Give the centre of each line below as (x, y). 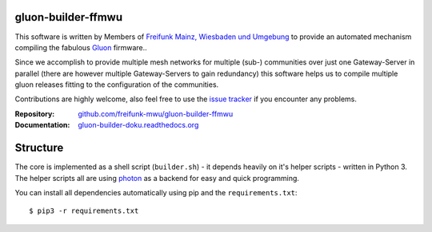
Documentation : (42, 125)
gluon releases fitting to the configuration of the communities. (117, 85)
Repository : (35, 114)
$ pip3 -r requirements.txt (84, 211)
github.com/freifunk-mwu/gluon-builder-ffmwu (156, 114)
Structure (39, 148)
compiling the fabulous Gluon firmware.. (81, 47)
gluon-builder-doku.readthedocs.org (138, 125)
